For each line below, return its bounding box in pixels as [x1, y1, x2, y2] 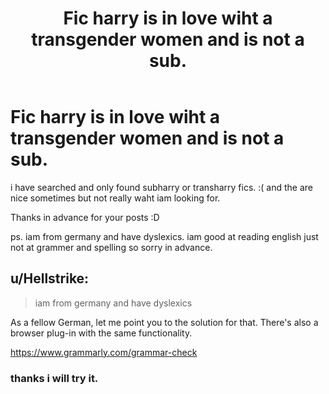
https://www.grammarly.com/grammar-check [10, 346, 198, 358]
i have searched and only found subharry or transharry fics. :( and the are [10, 181, 314, 193]
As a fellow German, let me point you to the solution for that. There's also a [10, 316, 319, 328]
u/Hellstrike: [10, 270, 90, 287]
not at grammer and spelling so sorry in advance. [10, 241, 213, 253]
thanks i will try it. [10, 371, 99, 385]
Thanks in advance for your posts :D [10, 211, 160, 223]
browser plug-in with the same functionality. [10, 327, 193, 339]
